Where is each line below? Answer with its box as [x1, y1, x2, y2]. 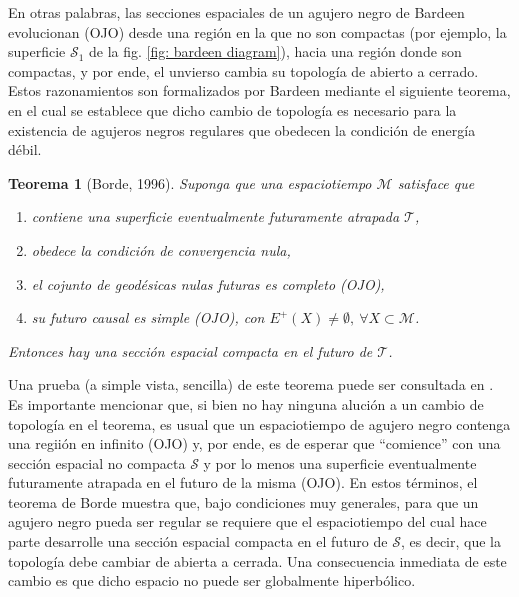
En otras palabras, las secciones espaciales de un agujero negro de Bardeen [8, 2, 465, 22]
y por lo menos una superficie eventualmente [203, 452, 477, 473]
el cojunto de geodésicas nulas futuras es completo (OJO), [31, 273, 385, 294]
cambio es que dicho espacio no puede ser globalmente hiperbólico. [8, 570, 416, 591]
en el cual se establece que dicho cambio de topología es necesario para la [8, 99, 457, 120]
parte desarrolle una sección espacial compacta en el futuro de [8, 531, 388, 552]
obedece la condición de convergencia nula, [31, 239, 291, 260]
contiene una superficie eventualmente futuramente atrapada [31, 206, 400, 227]
